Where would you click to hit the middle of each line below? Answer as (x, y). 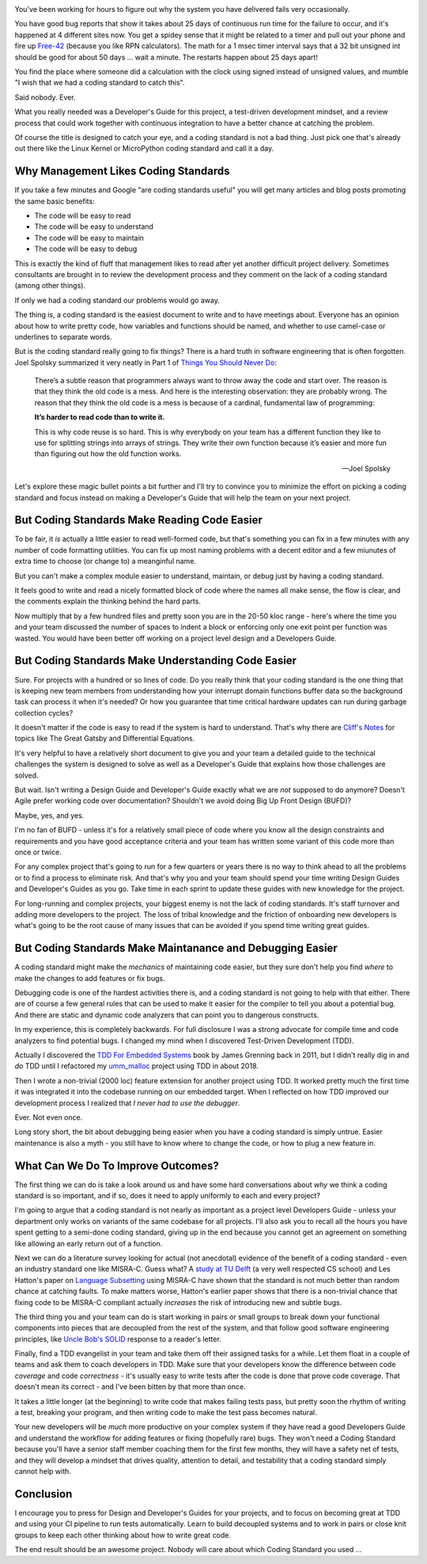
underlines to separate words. (63, 337)
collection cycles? (44, 713)
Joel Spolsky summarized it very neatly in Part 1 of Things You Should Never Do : (145, 362)
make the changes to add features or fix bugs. (90, 978)
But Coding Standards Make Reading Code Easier (138, 520)
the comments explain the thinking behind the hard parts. (108, 601)
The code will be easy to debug (86, 249)
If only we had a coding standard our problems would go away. (117, 300)
